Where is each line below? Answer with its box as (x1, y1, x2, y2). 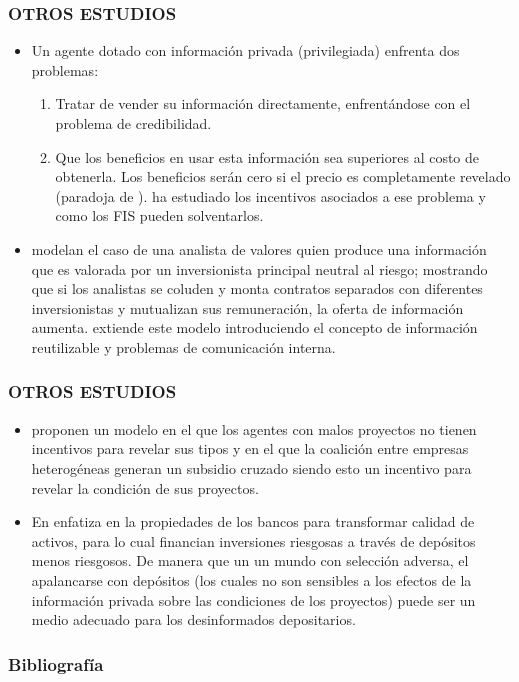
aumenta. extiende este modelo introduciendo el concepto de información (31, 317, 478, 338)
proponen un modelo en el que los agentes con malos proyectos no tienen (31, 418, 477, 439)
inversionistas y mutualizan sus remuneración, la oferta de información (31, 297, 464, 318)
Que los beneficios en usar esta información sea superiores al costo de (55, 146, 480, 167)
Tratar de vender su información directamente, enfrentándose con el (55, 93, 471, 114)
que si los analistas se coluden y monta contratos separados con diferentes (31, 278, 483, 299)
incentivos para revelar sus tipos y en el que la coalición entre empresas (31, 438, 469, 459)
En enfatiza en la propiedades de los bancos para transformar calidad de (31, 511, 475, 532)
